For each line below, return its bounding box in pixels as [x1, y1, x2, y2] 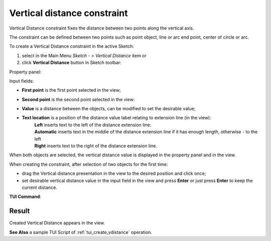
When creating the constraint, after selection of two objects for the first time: [9, 161, 168, 167]
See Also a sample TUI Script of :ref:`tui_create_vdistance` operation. [9, 229, 153, 235]
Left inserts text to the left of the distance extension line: [34, 122, 152, 128]
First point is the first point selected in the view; [22, 87, 121, 93]
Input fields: [9, 78, 34, 84]
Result [9, 207, 30, 215]
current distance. [22, 184, 58, 190]
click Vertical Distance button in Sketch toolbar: [22, 60, 121, 66]
